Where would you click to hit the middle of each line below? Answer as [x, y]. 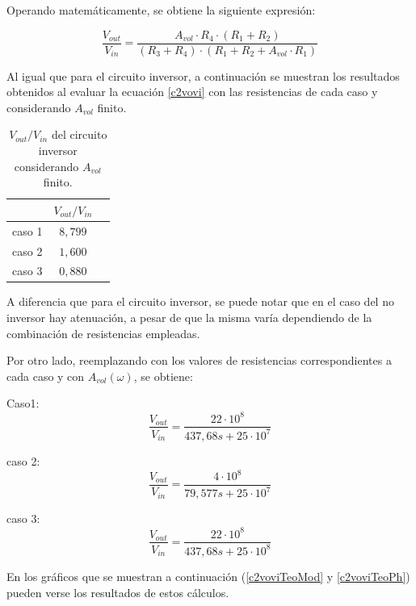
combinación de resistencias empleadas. [103, 333]
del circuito [79, 134]
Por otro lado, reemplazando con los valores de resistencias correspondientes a [199, 360]
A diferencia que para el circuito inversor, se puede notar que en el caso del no [200, 301]
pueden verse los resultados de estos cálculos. [118, 592]
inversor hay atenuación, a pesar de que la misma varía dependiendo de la [189, 318]
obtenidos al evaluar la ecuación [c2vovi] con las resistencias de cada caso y [192, 92]
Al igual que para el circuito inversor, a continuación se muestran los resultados [203, 75]
